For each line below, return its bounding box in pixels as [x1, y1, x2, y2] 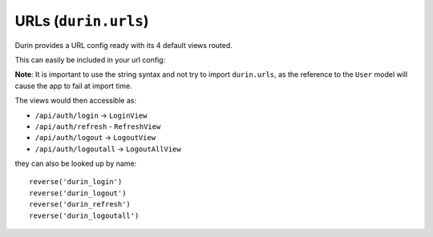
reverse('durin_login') [29, 177, 123, 187]
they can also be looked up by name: [14, 159, 137, 168]
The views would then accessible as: [14, 96, 136, 106]
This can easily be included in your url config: [14, 54, 166, 64]
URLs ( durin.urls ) [14, 12, 149, 30]
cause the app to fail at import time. [14, 81, 132, 90]
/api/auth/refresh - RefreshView [34, 121, 161, 131]
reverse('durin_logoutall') [29, 211, 140, 220]
